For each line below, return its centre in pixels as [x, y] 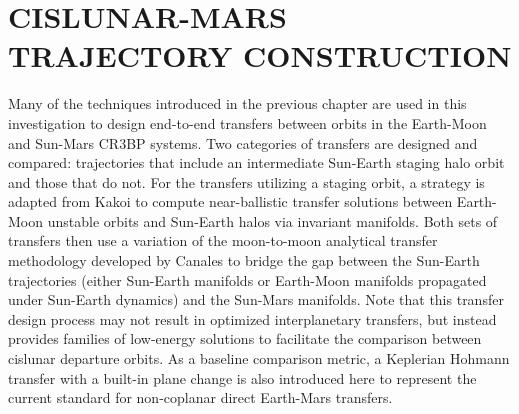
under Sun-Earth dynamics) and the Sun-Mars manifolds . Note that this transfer [256, 299]
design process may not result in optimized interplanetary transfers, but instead [252, 318]
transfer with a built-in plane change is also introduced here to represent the [242, 377]
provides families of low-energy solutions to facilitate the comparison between [245, 338]
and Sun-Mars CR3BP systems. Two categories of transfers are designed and [243, 142]
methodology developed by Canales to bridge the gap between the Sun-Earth [244, 260]
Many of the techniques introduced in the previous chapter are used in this [237, 103]
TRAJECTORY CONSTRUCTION [260, 55]
